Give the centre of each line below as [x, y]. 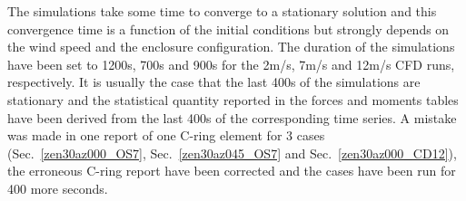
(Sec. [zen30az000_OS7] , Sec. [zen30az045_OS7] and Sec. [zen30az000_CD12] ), [232, 153]
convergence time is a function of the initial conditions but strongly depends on [228, 29]
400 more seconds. [58, 188]
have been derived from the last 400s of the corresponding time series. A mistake [232, 117]
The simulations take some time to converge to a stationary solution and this [222, 11]
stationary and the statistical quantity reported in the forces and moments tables [233, 99]
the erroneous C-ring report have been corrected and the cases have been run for [232, 171]
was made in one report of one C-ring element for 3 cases [166, 135]
